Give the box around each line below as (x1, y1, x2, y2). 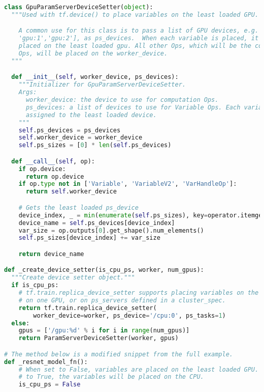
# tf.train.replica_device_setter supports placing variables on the (18, 289, 259, 297)
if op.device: (18, 165, 66, 173)
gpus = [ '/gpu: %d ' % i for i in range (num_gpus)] (18, 327, 190, 334)
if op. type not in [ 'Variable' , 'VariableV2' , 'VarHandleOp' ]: (18, 180, 237, 188)
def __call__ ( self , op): (11, 157, 95, 165)
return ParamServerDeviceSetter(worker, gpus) (18, 334, 179, 342)
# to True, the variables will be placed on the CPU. (18, 373, 204, 381)
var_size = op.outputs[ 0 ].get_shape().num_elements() (18, 227, 204, 234)
